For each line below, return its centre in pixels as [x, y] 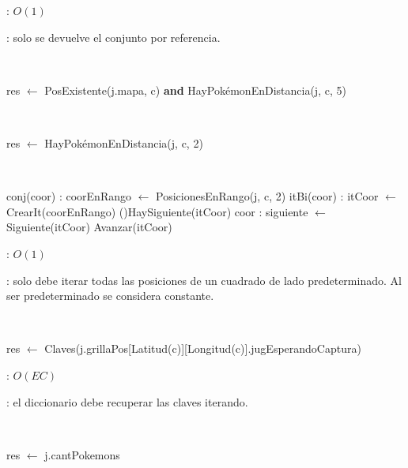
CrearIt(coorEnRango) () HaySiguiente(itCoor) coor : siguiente [157, 211]
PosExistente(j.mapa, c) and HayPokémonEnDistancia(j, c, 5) [195, 90]
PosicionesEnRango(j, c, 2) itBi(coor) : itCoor [267, 196]
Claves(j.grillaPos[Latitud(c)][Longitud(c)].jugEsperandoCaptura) [203, 348]
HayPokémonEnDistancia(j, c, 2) [124, 142]
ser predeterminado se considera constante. [110, 296]
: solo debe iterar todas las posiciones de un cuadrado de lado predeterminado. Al [204, 280]
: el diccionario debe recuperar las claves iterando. [127, 401]
